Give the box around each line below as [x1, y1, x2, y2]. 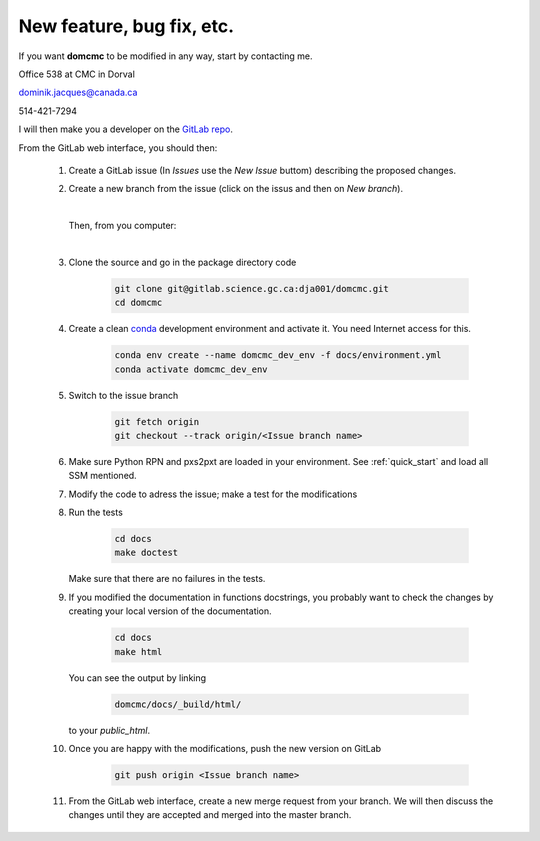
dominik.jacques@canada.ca [18, 86, 138, 99]
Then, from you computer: [68, 220, 177, 232]
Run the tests [68, 506, 124, 519]
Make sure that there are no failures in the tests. [68, 573, 266, 585]
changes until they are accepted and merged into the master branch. [68, 809, 352, 821]
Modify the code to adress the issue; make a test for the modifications [68, 488, 358, 500]
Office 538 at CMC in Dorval [18, 68, 135, 80]
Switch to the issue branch [68, 389, 179, 401]
